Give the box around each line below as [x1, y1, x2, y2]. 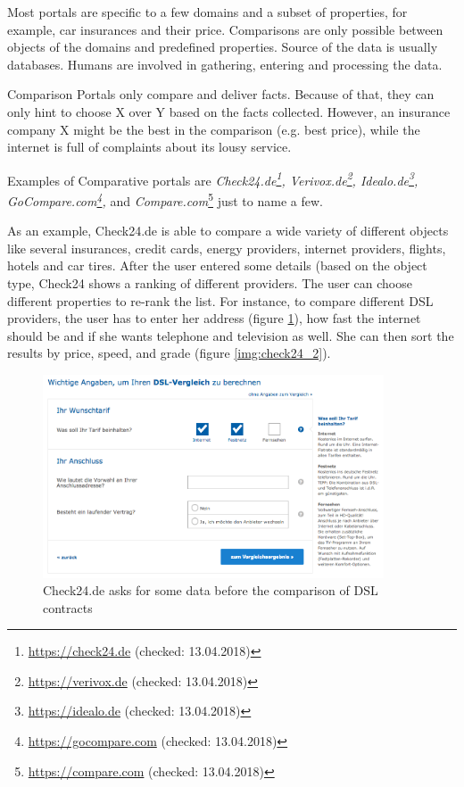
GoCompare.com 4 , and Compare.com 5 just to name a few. [7, 189, 323, 210]
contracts [43, 598, 93, 617]
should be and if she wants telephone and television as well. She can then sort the [7, 326, 454, 344]
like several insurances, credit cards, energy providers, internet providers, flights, [7, 238, 446, 257]
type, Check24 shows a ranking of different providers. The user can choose [7, 274, 412, 293]
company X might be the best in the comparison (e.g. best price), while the [7, 120, 420, 138]
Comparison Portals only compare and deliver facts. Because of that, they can [7, 85, 435, 104]
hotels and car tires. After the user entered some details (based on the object [7, 256, 427, 275]
